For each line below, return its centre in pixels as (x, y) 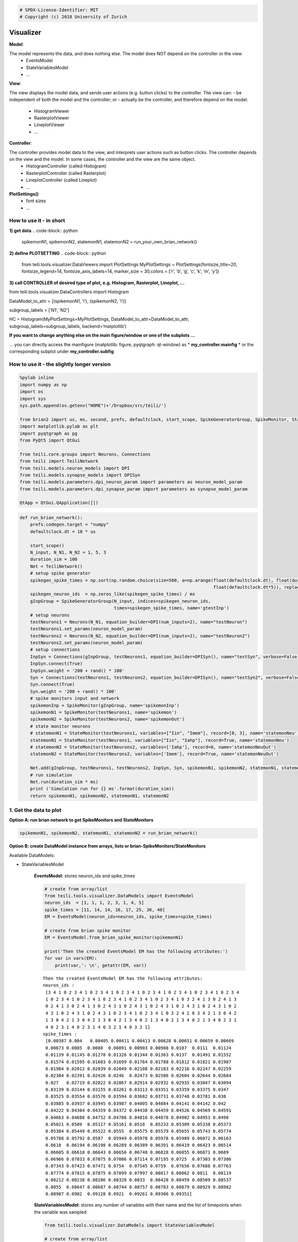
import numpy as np (43, 385)
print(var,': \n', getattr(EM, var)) (101, 965)
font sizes (36, 201)
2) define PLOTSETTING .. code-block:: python (58, 253)
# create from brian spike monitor (88, 931)
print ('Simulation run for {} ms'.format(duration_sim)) (102, 789)
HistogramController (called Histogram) (66, 166)
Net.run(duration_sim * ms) (64, 782)
